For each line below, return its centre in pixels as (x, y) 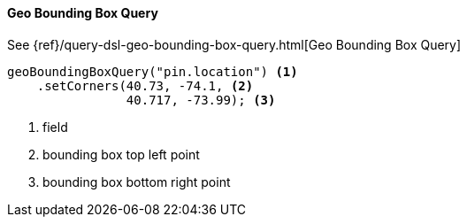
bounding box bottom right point (137, 182)
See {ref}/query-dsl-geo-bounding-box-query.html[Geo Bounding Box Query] (234, 44)
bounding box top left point (121, 154)
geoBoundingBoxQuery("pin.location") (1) (153, 71)
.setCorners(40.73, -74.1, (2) (145, 85)
